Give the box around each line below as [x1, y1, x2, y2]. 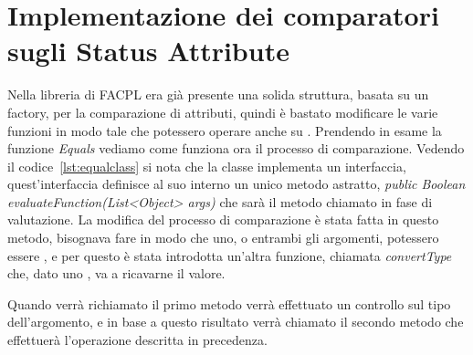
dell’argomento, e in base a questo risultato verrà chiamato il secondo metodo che [7, 312, 464, 331]
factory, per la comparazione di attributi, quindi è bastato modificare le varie [7, 102, 438, 121]
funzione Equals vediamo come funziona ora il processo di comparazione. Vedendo [7, 139, 465, 158]
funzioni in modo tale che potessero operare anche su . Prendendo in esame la [7, 120, 442, 140]
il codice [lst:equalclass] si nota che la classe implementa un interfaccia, [7, 156, 406, 175]
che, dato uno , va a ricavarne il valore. [7, 264, 226, 283]
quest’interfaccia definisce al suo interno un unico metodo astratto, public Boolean [7, 174, 466, 193]
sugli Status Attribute [7, 32, 289, 69]
